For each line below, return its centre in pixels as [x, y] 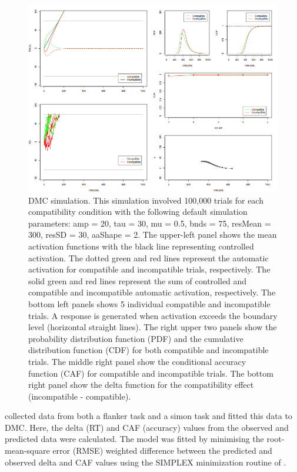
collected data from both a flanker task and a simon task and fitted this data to [148, 416]
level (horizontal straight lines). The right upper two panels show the [153, 327]
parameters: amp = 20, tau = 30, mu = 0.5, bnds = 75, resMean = [150, 223]
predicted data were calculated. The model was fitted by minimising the [134, 439]
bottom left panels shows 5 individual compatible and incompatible [149, 303]
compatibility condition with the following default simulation [138, 212]
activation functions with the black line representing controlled [141, 246]
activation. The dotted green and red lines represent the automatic [148, 257]
